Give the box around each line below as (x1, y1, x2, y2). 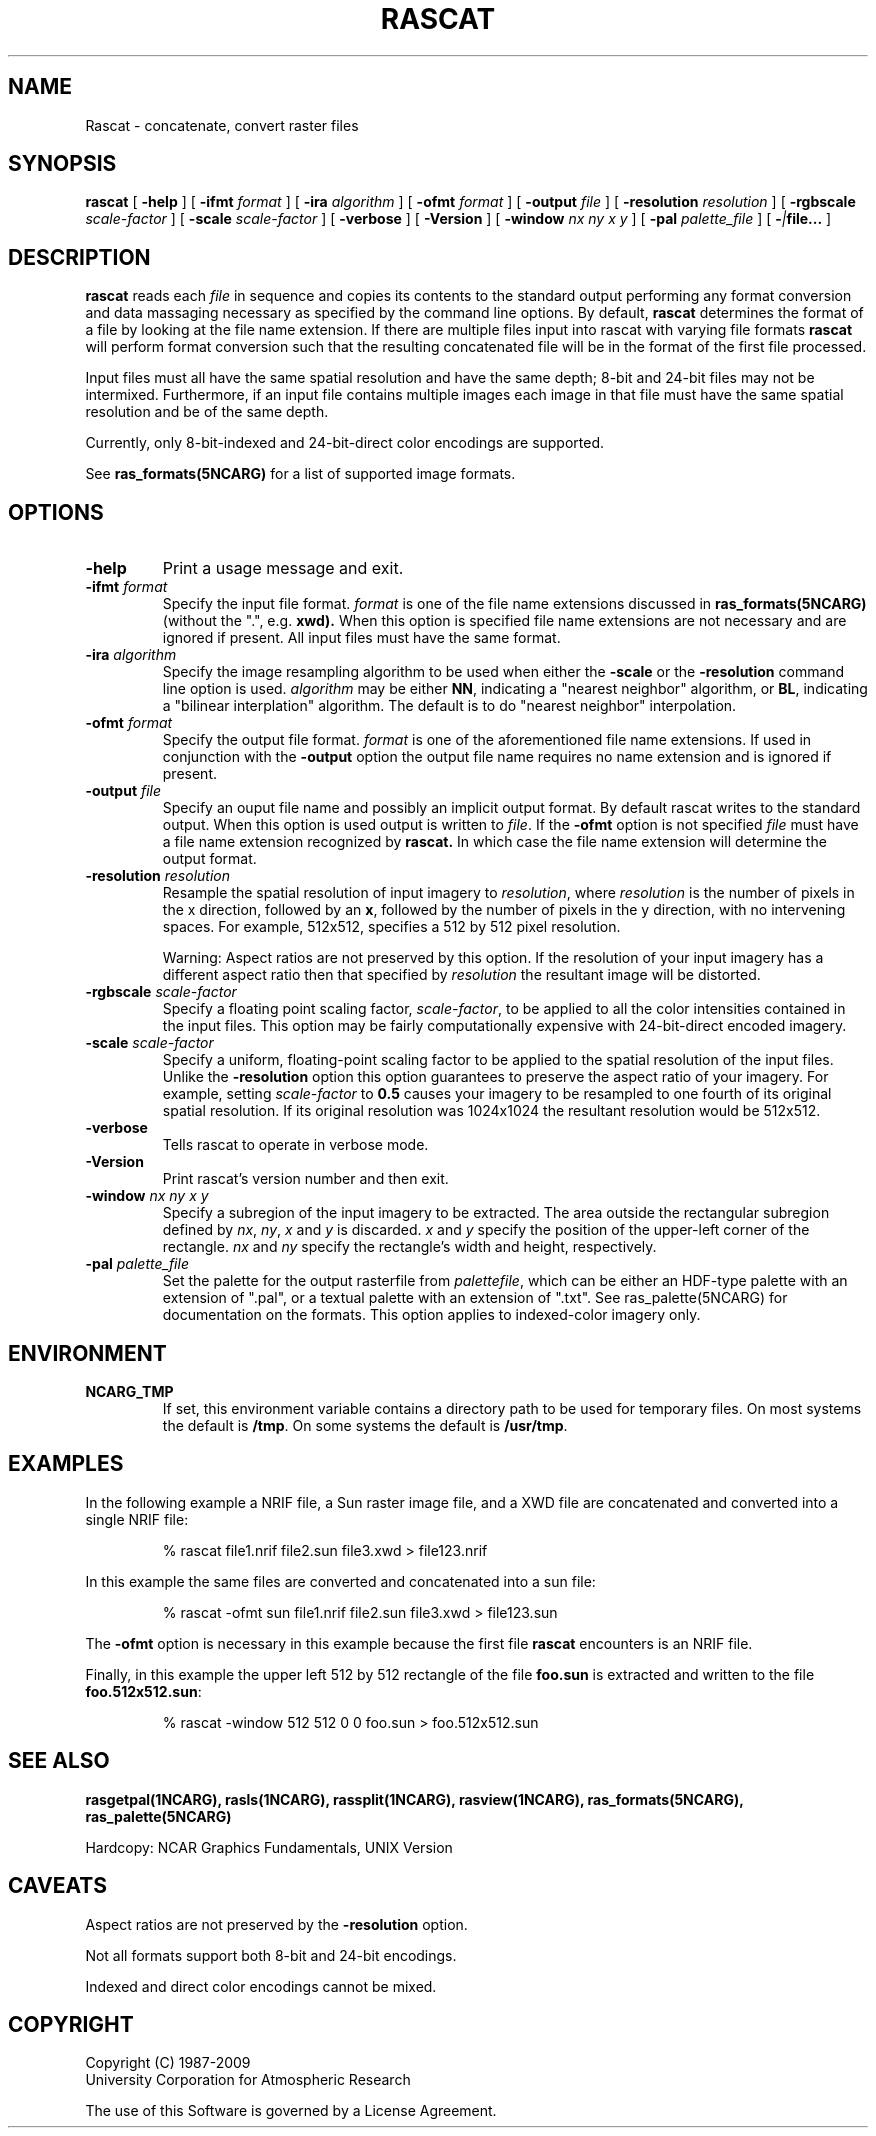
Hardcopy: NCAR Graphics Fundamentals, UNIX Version (85, 1838, 453, 1856)
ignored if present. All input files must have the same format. (162, 629, 561, 647)
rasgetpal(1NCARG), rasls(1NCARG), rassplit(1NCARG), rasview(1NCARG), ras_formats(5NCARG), (85, 1790, 744, 1808)
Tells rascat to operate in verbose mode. (162, 1136, 429, 1154)
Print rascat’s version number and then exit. (162, 1170, 449, 1188)
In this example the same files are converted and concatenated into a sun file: (85, 1572, 596, 1590)
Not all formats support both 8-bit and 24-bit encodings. (85, 1946, 457, 1964)
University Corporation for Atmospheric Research (85, 2071, 411, 2089)
